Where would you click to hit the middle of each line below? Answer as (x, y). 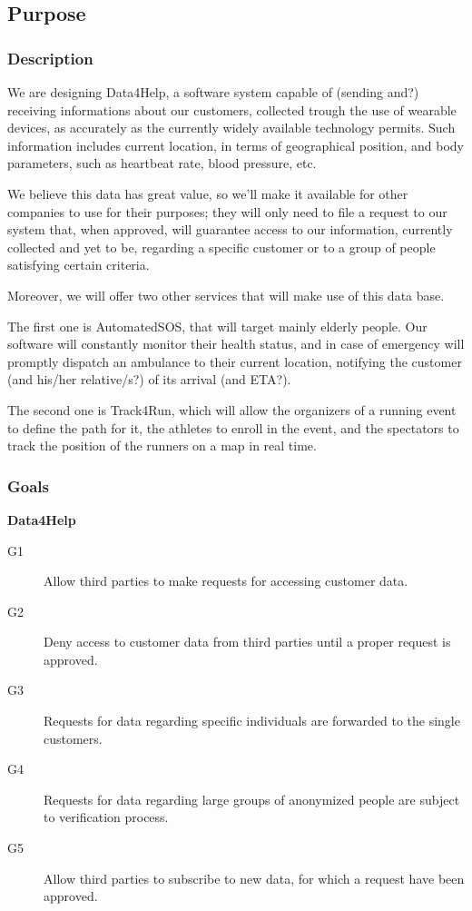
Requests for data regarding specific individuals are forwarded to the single (252, 721)
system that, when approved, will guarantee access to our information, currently (230, 229)
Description (50, 58)
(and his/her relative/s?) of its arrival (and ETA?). (149, 379)
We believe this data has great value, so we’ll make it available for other (208, 193)
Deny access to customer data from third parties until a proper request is (247, 642)
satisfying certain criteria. (79, 265)
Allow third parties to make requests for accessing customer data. (226, 581)
